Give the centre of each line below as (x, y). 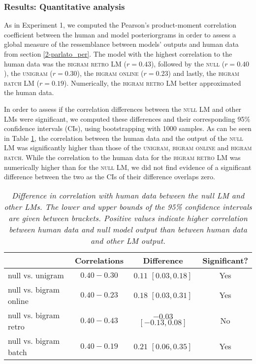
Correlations (99, 260)
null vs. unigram (36, 275)
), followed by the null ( (188, 63)
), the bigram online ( (110, 73)
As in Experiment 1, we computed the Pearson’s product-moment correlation (120, 25)
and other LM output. (128, 240)
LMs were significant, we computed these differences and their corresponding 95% (127, 118)
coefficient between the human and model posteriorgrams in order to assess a (120, 34)
